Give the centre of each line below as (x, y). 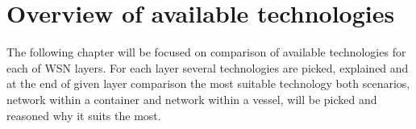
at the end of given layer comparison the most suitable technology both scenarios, (208, 83)
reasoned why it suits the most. (84, 115)
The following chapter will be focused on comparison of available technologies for (206, 52)
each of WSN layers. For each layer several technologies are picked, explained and (208, 67)
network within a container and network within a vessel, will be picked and (192, 99)
